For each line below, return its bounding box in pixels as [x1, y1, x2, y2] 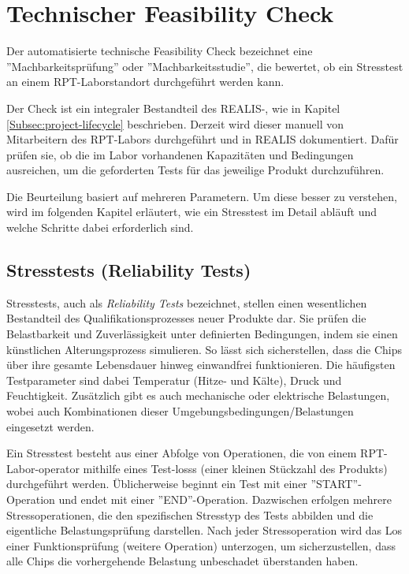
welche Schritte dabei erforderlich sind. [6, 219, 194, 236]
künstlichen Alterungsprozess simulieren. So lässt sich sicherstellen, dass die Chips [6, 341, 403, 357]
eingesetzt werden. [6, 418, 95, 434]
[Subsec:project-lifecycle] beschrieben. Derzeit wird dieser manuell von [6, 115, 344, 132]
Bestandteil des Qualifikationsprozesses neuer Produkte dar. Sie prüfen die [6, 310, 366, 326]
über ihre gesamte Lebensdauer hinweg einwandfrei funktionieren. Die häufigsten [6, 356, 396, 373]
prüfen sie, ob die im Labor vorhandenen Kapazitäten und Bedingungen [6, 146, 354, 162]
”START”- [310, 475, 362, 492]
